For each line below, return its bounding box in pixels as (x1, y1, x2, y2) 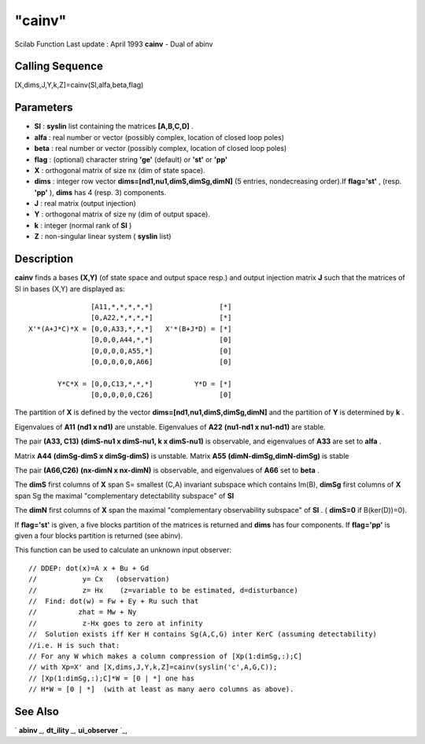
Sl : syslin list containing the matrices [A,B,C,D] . (34, 122, 194, 131)
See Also (14, 705, 59, 718)
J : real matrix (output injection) (34, 199, 137, 208)
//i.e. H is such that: (28, 641, 120, 650)
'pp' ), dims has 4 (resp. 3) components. (34, 187, 167, 197)
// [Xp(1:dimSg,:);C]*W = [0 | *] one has (28, 673, 195, 683)
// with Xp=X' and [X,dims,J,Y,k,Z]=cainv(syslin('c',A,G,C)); (28, 663, 278, 672)
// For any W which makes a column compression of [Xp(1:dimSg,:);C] (28, 651, 303, 661)
